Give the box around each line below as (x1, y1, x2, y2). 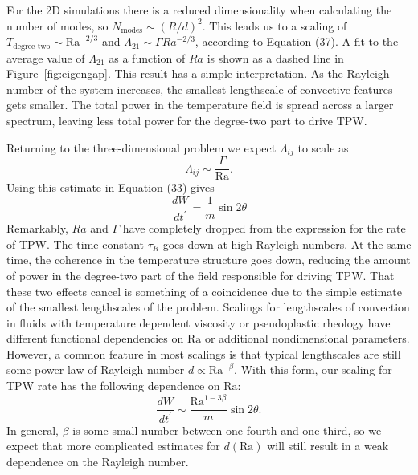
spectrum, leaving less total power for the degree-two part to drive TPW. (6, 112, 367, 129)
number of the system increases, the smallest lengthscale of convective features (6, 80, 393, 97)
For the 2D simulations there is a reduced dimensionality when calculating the (6, 2, 392, 18)
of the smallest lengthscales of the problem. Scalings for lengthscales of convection (6, 298, 410, 315)
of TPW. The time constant (6, 235, 144, 252)
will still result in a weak (267, 437, 389, 454)
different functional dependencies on (6, 330, 184, 347)
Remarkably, (6, 220, 68, 237)
